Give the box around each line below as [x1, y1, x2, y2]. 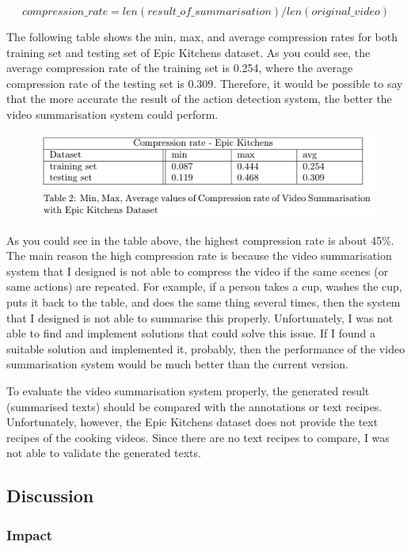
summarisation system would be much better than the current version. [6, 356, 348, 372]
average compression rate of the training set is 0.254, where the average [6, 59, 353, 76]
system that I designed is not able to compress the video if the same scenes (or [6, 262, 389, 279]
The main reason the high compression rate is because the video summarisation [6, 247, 392, 264]
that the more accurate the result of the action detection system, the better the [6, 90, 392, 107]
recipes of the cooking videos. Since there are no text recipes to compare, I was [6, 429, 390, 445]
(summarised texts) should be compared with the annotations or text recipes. [6, 398, 382, 414]
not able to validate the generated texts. [6, 444, 201, 461]
